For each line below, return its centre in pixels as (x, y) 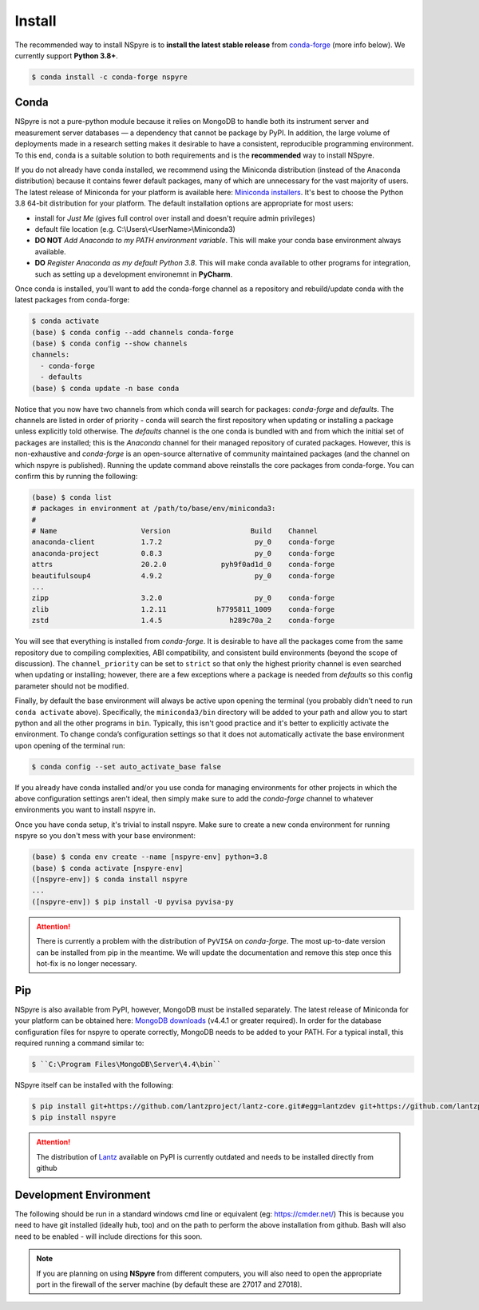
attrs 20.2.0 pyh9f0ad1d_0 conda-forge (183, 565)
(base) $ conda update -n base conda (105, 388)
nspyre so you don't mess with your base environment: (105, 836)
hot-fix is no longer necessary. (87, 963)
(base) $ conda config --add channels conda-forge (133, 332)
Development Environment (83, 1194)
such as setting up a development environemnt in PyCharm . (134, 274)
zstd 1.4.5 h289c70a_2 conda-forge (183, 621)
